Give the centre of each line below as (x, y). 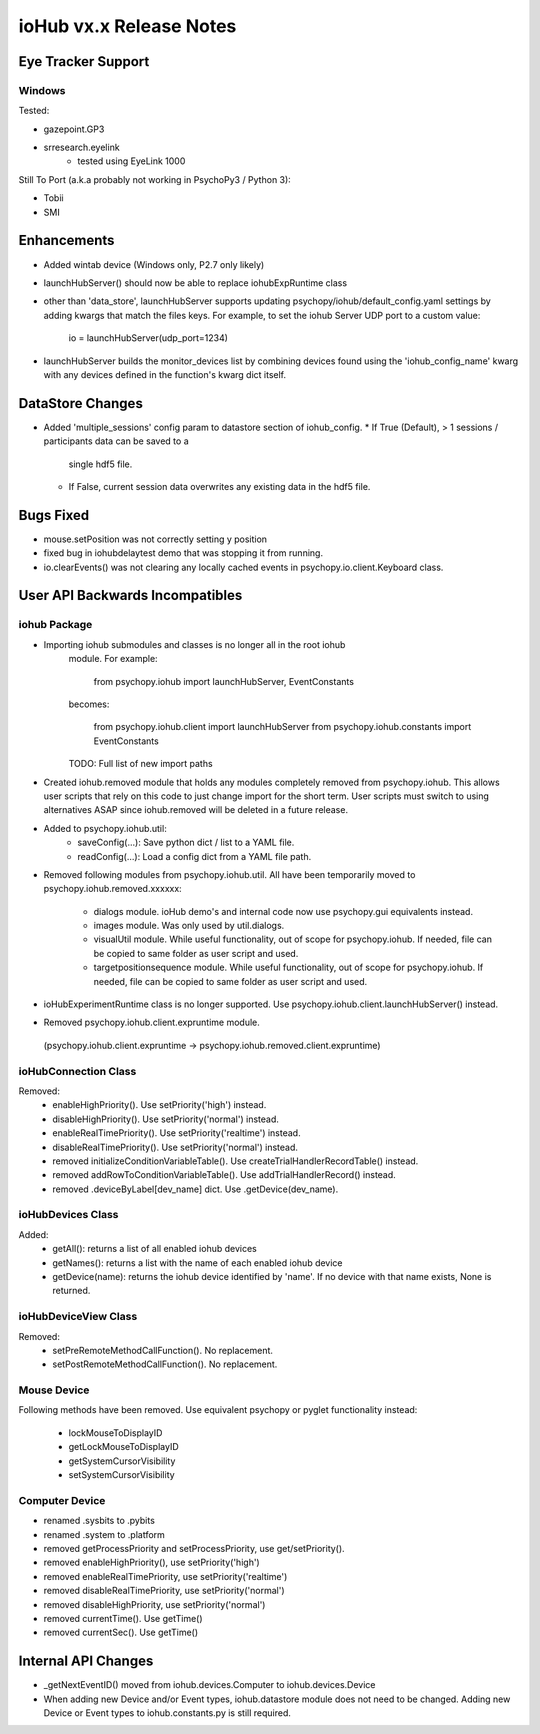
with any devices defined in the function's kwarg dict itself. (165, 374)
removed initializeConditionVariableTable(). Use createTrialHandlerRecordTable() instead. (235, 1161)
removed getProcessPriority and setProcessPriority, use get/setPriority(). (194, 1548)
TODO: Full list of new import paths (141, 764)
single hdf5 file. (100, 464)
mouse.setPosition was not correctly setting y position (155, 539)
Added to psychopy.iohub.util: (105, 828)
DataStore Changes (81, 403)
